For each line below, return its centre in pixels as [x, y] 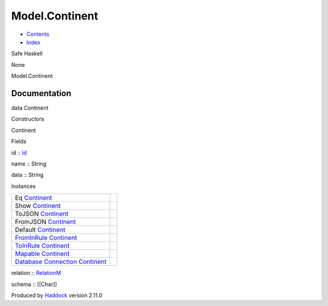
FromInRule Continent [46, 238]
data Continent [30, 108]
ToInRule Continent [42, 246]
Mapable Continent [42, 254]
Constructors [28, 119]
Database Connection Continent [61, 262]
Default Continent [40, 230]
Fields [19, 141]
